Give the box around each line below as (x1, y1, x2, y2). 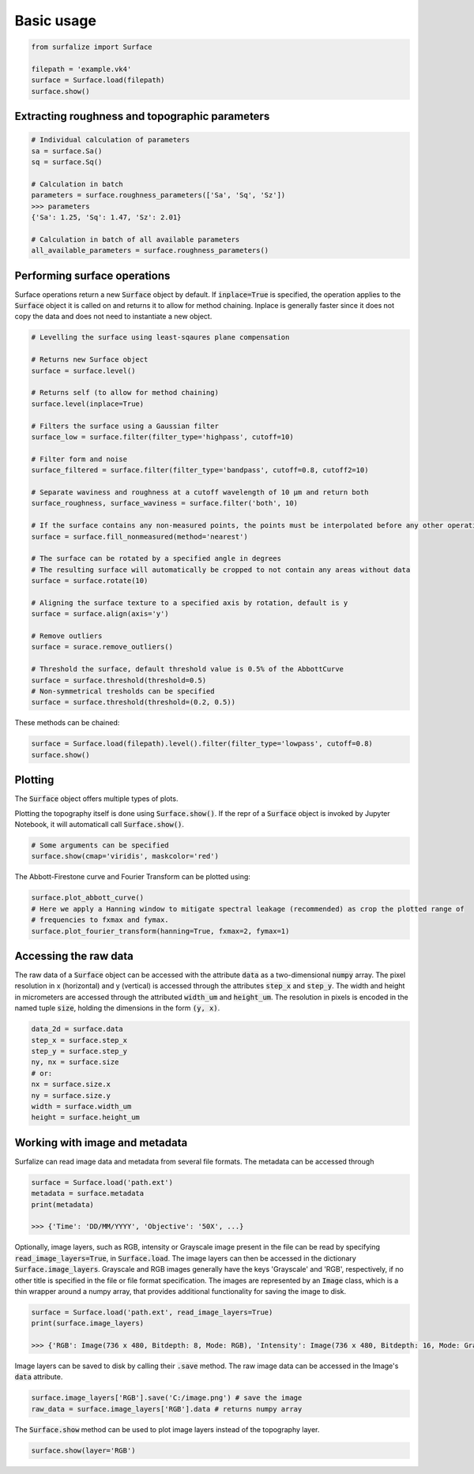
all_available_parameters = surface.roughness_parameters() (31, 246, 269, 255)
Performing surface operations (14, 269, 171, 282)
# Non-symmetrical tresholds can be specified (31, 686, 215, 695)
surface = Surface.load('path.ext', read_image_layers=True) (31, 1307, 273, 1317)
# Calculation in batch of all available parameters (31, 235, 240, 244)
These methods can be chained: (14, 718, 120, 728)
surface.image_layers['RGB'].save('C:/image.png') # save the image (31, 1393, 303, 1402)
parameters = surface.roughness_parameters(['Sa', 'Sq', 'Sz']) (31, 190, 286, 200)
